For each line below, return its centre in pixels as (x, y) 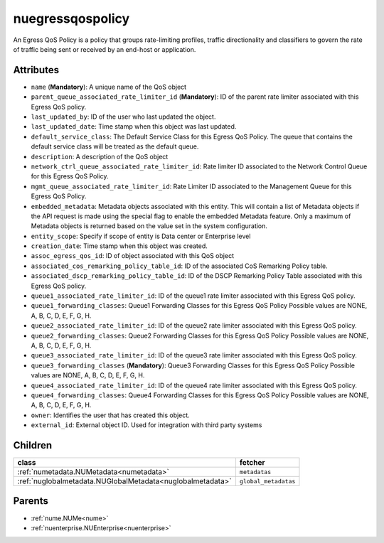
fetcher (252, 463)
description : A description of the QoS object (100, 156)
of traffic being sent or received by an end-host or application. (105, 49)
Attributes (36, 70)
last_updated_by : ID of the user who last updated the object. (123, 117)
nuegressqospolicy (71, 18)
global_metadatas (267, 481)
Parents (31, 501)
